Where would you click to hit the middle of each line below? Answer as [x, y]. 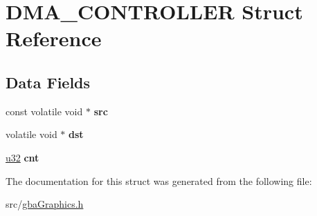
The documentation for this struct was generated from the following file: [159, 180]
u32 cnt [22, 157]
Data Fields [48, 82]
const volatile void [44, 111]
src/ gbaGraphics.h [45, 204]
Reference [54, 38]
